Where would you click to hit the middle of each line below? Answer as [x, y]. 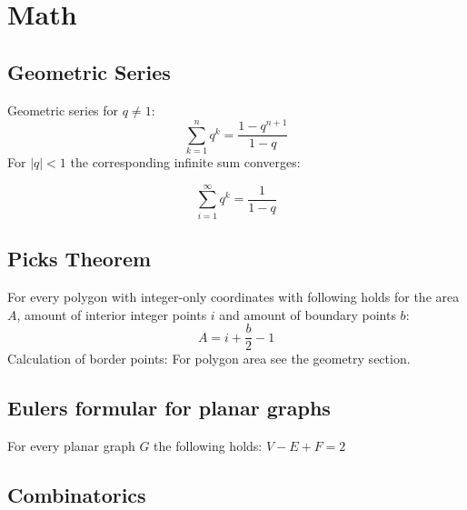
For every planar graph [71, 446]
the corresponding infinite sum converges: [185, 162]
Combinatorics [77, 495]
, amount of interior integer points [112, 314]
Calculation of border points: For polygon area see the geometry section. [209, 359]
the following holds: [208, 446]
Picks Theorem [79, 259]
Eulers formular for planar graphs [169, 408]
